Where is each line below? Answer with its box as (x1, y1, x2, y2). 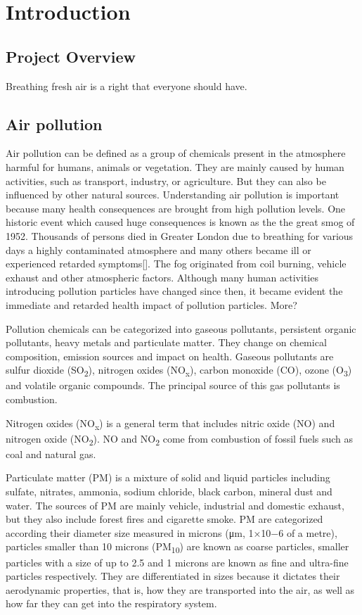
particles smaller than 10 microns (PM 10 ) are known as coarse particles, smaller (6, 539, 349, 556)
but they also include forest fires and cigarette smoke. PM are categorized (6, 512, 323, 526)
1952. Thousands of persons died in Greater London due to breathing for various (6, 228, 354, 243)
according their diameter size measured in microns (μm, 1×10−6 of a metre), (6, 525, 337, 540)
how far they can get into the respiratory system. (6, 596, 217, 611)
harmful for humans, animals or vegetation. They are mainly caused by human (6, 159, 344, 174)
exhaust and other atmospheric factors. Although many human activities (6, 270, 318, 284)
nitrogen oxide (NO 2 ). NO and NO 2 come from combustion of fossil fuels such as (6, 431, 354, 448)
